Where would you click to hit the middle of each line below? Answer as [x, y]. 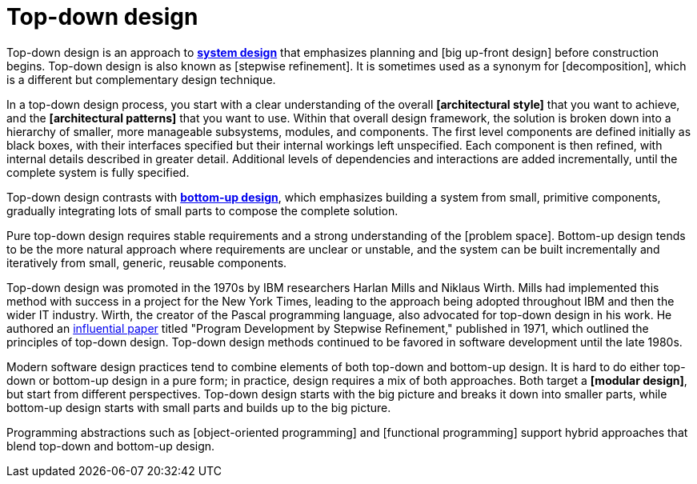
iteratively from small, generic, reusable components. [147, 262]
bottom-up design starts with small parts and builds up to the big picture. [199, 407]
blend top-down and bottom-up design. [111, 446]
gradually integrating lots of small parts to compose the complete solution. [202, 210]
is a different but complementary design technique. [141, 79]
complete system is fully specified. [98, 172]
